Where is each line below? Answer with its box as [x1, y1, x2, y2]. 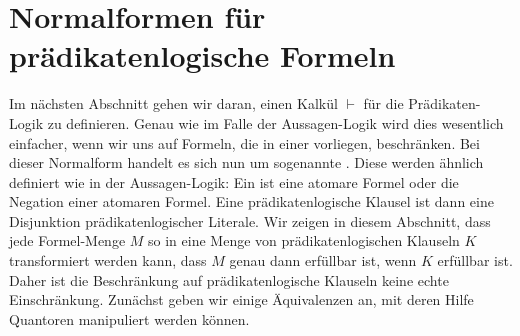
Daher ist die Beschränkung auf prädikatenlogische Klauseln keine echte [9, 269, 449, 290]
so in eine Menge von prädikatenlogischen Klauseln [148, 230, 460, 251]
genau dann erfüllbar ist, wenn [229, 250, 417, 271]
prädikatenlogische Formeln [9, 35, 396, 76]
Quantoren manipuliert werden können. [9, 308, 250, 329]
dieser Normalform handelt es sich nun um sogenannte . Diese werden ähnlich [9, 152, 484, 173]
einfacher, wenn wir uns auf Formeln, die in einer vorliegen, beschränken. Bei [9, 132, 480, 153]
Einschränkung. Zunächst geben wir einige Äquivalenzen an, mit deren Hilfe [9, 289, 474, 310]
